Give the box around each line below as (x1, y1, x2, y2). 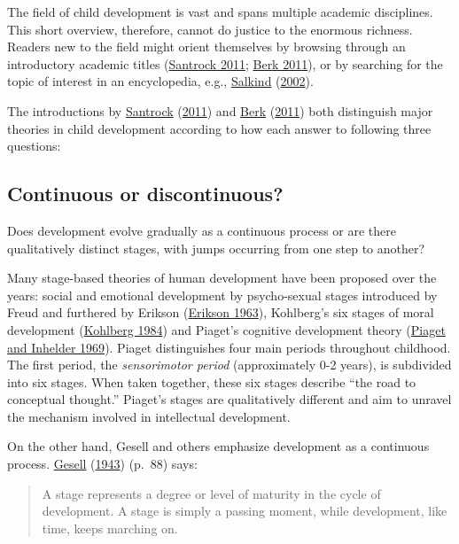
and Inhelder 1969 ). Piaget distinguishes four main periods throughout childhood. (7, 338, 451, 356)
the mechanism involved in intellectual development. (7, 407, 291, 425)
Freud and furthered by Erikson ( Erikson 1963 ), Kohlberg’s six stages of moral (7, 303, 434, 322)
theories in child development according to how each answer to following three (7, 119, 432, 137)
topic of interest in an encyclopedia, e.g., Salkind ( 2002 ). (7, 72, 314, 90)
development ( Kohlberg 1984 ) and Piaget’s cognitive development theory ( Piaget (7, 320, 446, 338)
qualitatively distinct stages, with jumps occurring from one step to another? (7, 238, 425, 257)
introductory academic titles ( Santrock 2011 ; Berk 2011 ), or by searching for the (7, 54, 443, 73)
